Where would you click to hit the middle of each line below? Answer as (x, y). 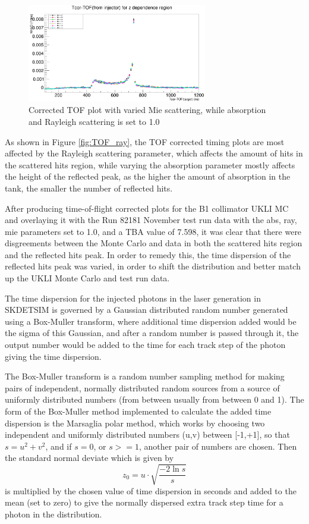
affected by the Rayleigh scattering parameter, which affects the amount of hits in (154, 153)
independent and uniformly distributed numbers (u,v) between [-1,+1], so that (147, 434)
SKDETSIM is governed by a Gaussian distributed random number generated (146, 310)
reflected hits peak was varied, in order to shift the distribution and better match (153, 266)
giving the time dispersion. (53, 356)
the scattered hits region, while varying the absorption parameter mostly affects (150, 164)
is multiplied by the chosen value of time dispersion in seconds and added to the (151, 490)
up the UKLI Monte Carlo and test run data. (87, 278)
